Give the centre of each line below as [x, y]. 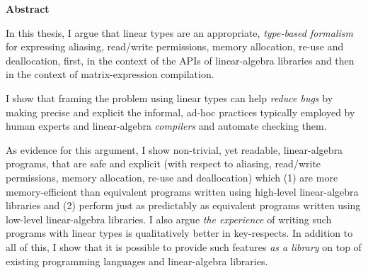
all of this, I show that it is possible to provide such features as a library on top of [184, 246]
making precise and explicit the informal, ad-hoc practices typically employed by [180, 112]
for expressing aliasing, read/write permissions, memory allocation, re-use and [175, 46]
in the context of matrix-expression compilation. [110, 74]
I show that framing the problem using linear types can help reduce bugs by [169, 97]
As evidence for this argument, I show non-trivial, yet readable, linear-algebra [174, 149]
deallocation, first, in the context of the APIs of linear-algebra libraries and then [180, 60]
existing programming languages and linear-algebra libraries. [137, 261]
